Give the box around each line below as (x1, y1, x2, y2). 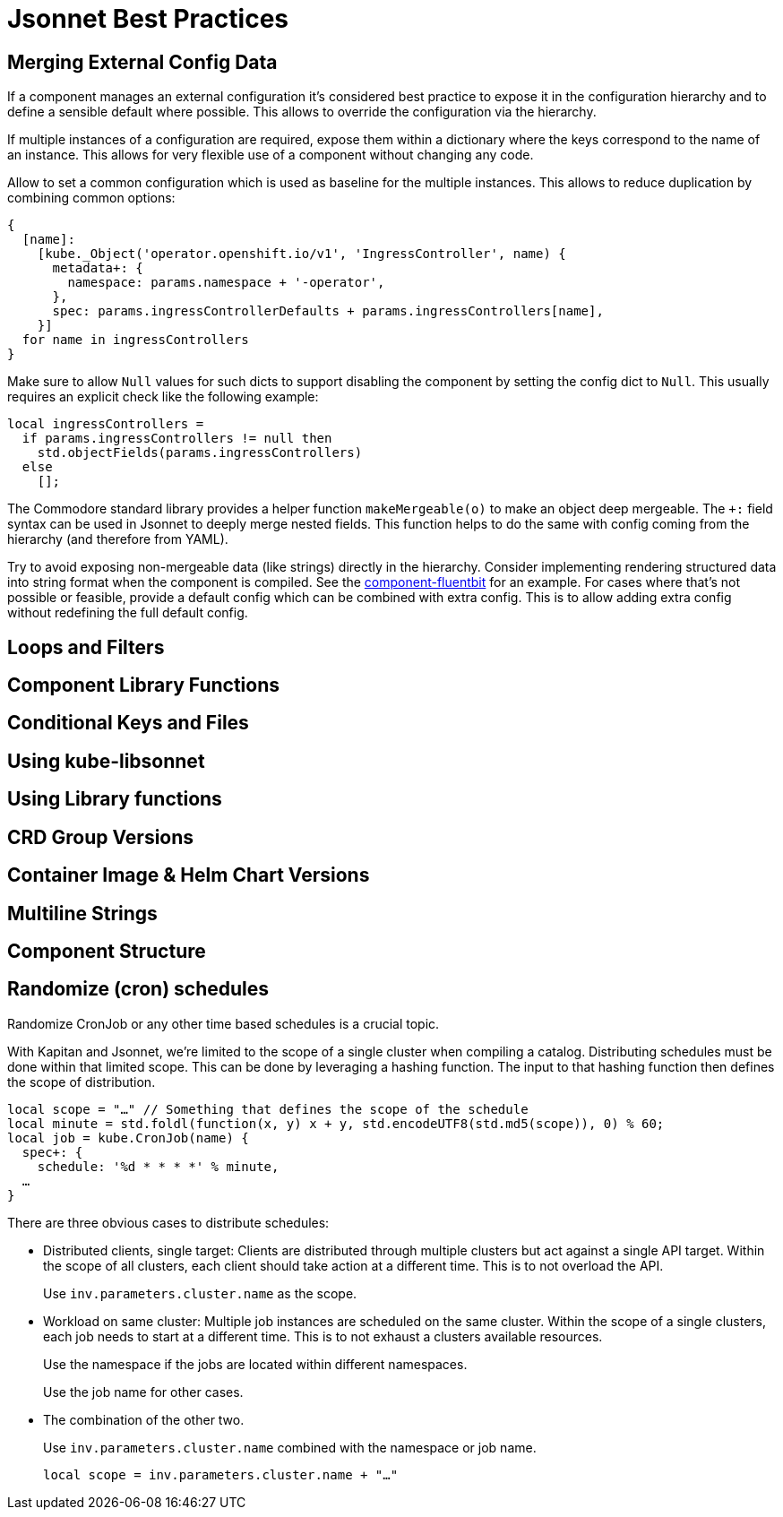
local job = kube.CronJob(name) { (7, 1130, 249, 1145)
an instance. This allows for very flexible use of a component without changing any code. (7, 147, 534, 163)
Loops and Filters (7, 635, 165, 659)
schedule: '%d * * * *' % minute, (37, 1159, 280, 1174)
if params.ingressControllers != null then (22, 431, 332, 446)
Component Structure (7, 939, 206, 962)
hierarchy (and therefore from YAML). (7, 531, 228, 547)
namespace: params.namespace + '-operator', (67, 275, 385, 290)
